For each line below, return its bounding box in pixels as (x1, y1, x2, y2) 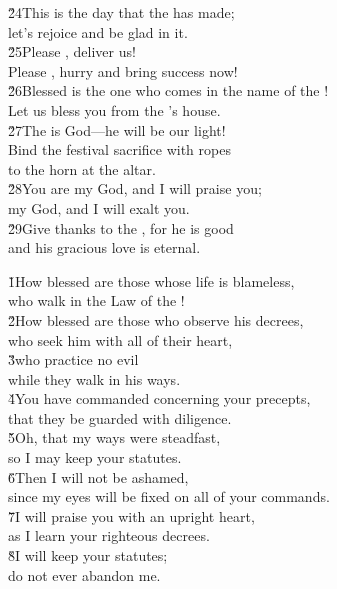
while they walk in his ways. (8, 368, 181, 389)
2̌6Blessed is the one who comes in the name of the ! (8, 80, 329, 101)
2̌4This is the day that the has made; (8, 2, 235, 22)
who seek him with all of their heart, (8, 329, 233, 350)
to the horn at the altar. (8, 158, 156, 179)
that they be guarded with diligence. (8, 407, 232, 428)
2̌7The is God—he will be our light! (8, 119, 226, 140)
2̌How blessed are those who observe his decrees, (8, 309, 304, 330)
